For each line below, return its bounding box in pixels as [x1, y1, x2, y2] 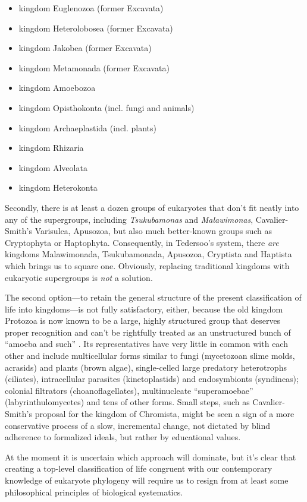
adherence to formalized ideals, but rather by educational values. [5, 431, 241, 443]
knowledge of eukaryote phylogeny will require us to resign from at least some [5, 474, 289, 486]
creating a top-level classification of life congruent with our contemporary [5, 462, 272, 475]
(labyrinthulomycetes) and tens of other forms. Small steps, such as [5, 396, 250, 408]
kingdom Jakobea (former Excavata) [18, 42, 152, 54]
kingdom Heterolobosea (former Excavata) [18, 21, 173, 34]
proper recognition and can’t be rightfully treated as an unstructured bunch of [5, 326, 291, 338]
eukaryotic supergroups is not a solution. [5, 271, 153, 283]
